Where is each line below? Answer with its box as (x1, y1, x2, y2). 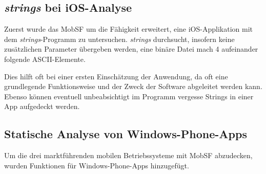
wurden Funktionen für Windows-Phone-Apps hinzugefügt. (4, 160, 189, 170)
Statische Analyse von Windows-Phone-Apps (4, 126, 247, 142)
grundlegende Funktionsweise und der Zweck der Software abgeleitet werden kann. (4, 81, 262, 92)
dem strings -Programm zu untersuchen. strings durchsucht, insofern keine (4, 33, 235, 44)
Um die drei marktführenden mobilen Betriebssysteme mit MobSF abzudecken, (4, 150, 253, 161)
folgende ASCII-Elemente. (4, 53, 86, 64)
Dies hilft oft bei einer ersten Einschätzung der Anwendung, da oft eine (4, 71, 228, 81)
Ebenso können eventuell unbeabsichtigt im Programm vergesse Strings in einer (4, 91, 254, 101)
